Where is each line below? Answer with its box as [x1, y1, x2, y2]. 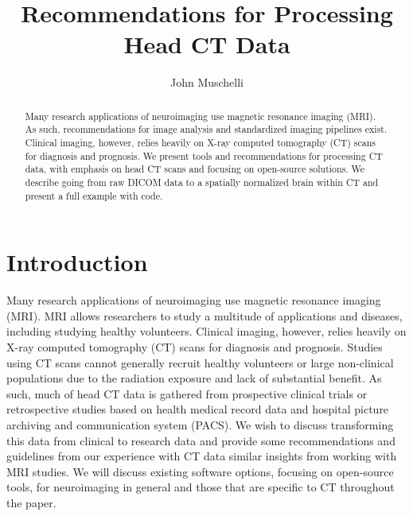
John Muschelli [169, 74, 244, 91]
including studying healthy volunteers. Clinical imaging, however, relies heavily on [6, 323, 407, 339]
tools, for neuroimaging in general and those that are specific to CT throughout [6, 479, 395, 495]
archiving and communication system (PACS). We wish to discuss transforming [6, 416, 394, 433]
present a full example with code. [25, 188, 163, 202]
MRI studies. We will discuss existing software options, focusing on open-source [6, 463, 394, 479]
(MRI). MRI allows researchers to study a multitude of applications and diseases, [6, 307, 403, 324]
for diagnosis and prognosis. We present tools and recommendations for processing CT [25, 149, 383, 162]
